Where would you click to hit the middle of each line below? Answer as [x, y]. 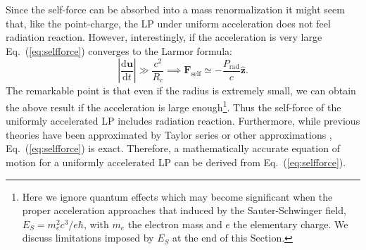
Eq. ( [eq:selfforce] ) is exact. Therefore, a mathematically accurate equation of [173, 148]
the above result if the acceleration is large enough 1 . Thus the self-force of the [173, 106]
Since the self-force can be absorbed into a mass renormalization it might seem [175, 9]
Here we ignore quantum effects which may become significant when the [177, 196]
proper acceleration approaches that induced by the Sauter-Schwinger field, [184, 210]
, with [96, 224]
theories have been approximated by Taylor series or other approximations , [169, 134]
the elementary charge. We [291, 224]
